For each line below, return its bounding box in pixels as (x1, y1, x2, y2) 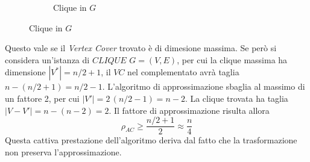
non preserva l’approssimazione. (5, 145, 122, 158)
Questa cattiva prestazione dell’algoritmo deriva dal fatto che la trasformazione (5, 134, 297, 146)
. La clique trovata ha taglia (185, 92, 288, 104)
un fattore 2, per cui (5, 92, 80, 104)
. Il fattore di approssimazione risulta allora (109, 104, 270, 116)
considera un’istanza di (5, 53, 90, 66)
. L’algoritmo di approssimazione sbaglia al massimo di (102, 80, 305, 93)
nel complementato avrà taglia (127, 66, 239, 78)
